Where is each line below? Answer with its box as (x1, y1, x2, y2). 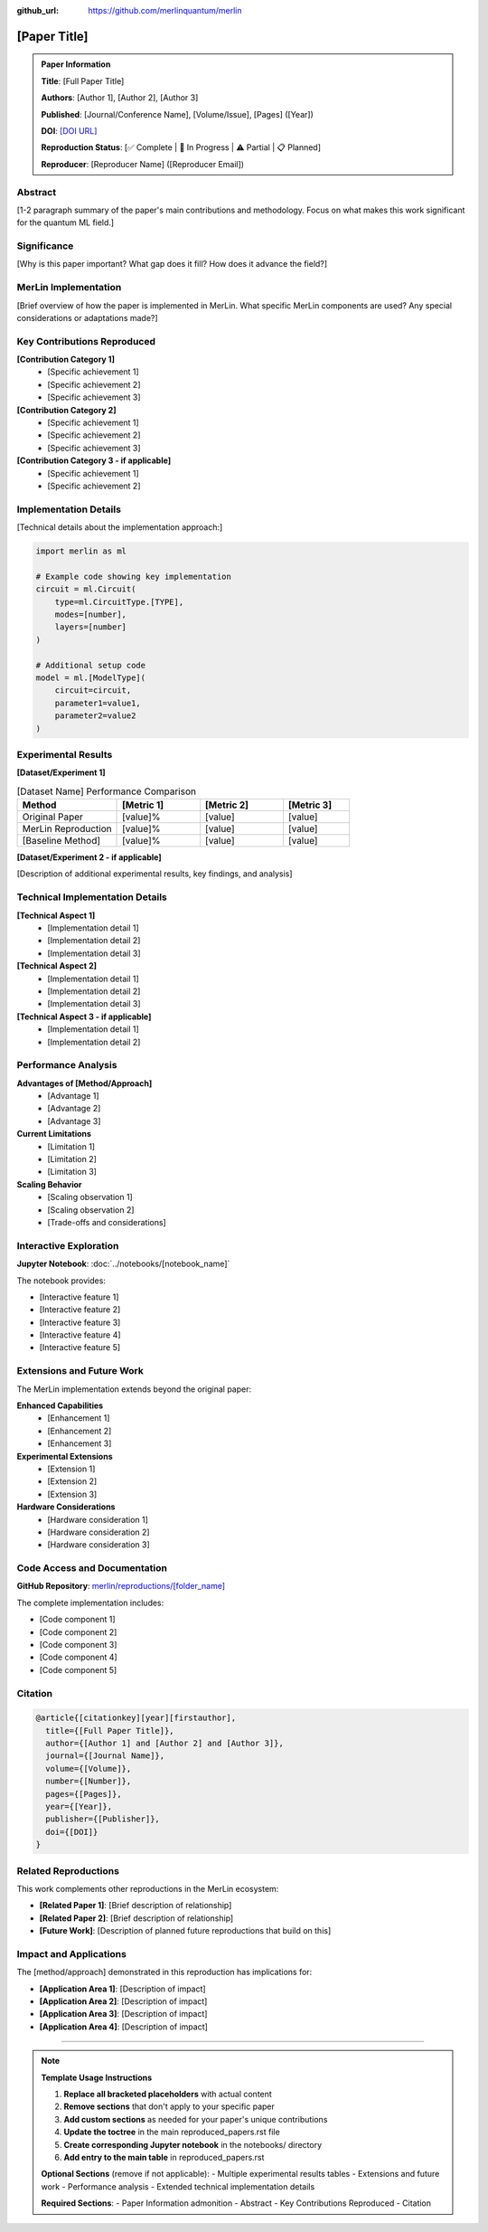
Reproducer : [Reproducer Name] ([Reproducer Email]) (41, 158, 244, 169)
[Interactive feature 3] (39, 1317, 121, 1328)
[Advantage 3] (47, 1115, 101, 1126)
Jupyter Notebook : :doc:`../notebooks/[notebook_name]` (16, 1258, 230, 1270)
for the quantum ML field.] (16, 217, 115, 228)
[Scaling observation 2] (47, 1204, 135, 1215)
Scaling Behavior (16, 1178, 82, 1189)
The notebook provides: (16, 1275, 106, 1286)
